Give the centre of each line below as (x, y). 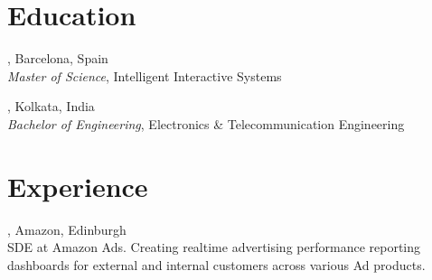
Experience (78, 186)
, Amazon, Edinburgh (67, 229)
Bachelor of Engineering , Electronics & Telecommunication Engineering (206, 123)
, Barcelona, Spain (58, 58)
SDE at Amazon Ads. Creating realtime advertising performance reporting (214, 247)
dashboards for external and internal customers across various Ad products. (216, 264)
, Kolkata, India (51, 106)
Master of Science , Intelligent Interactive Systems (145, 75)
